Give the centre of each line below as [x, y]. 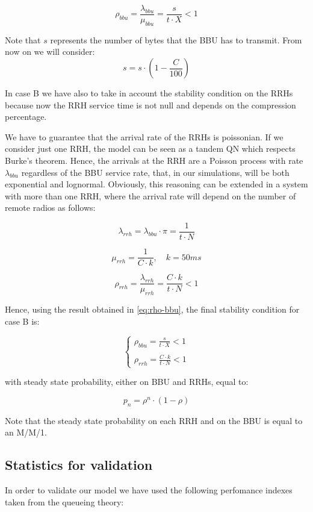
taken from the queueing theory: [64, 501]
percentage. [26, 117]
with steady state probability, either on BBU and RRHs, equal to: [127, 382]
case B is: [22, 321]
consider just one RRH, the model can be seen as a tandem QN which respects [150, 148]
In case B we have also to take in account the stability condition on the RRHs [149, 93]
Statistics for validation [79, 465]
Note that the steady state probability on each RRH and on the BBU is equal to [154, 420]
